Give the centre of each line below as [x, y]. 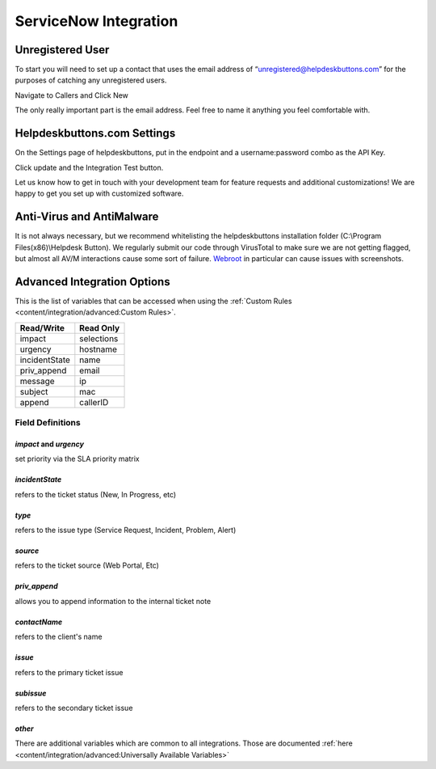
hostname [98, 349]
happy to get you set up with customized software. [99, 193]
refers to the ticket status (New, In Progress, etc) [96, 494]
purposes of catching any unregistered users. [91, 80]
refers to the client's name [59, 637]
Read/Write [42, 327]
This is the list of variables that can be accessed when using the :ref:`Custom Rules [153, 301]
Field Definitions [48, 423]
